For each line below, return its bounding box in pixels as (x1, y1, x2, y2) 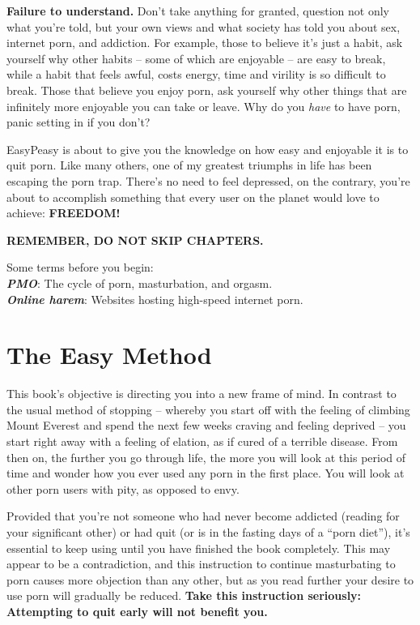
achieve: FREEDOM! (6, 204, 121, 221)
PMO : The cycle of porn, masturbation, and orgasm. (6, 274, 273, 291)
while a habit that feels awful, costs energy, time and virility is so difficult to (6, 66, 386, 83)
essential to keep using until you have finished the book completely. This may (6, 539, 391, 556)
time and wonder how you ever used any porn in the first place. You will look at (6, 464, 405, 482)
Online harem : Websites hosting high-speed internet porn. (6, 290, 303, 307)
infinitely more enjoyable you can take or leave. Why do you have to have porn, (6, 97, 401, 114)
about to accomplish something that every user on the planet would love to (6, 188, 380, 205)
